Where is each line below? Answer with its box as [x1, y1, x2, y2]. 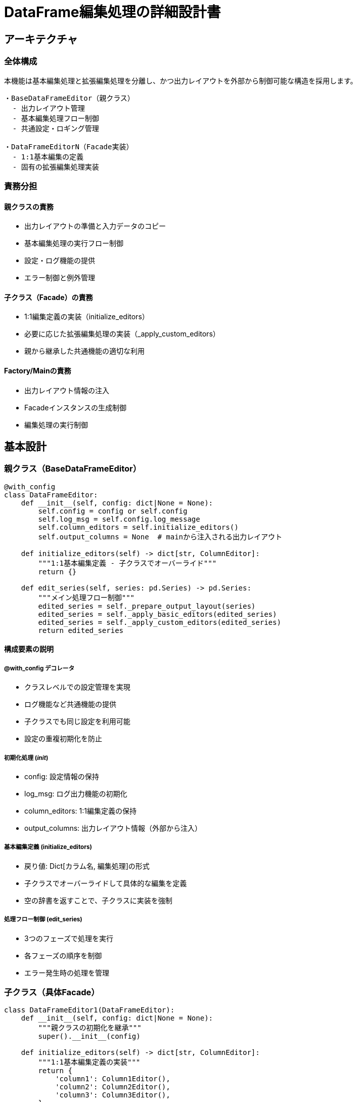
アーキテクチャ [4, 32, 78, 46]
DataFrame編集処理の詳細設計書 [4, 4, 221, 21]
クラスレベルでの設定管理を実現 [24, 683, 130, 692]
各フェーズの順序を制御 [24, 951, 102, 960]
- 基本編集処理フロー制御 [12, 114, 99, 122]
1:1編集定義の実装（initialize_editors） [24, 312, 149, 321]
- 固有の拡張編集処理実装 [12, 162, 99, 171]
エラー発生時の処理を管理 [24, 968, 109, 977]
